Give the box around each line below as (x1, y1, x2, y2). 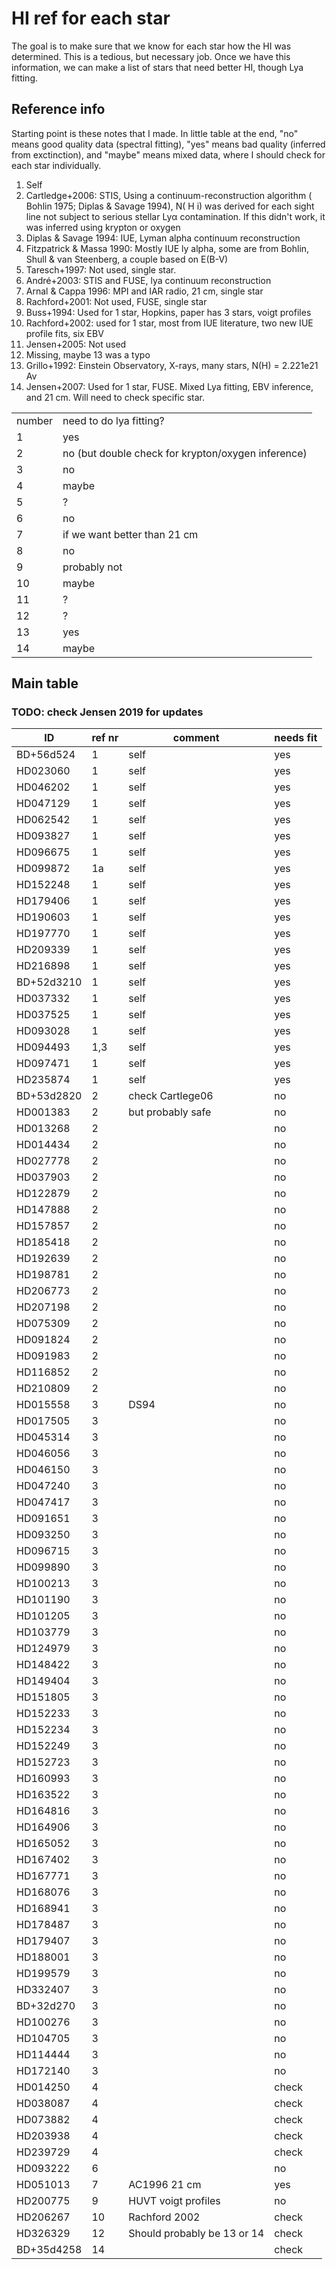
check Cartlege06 (128, 1089, 214, 1103)
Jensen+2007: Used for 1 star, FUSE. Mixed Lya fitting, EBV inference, (25, 380, 314, 392)
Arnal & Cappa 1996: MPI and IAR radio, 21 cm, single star (25, 285, 264, 297)
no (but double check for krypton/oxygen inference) (62, 446, 308, 460)
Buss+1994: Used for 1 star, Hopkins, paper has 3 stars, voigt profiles (25, 306, 312, 318)
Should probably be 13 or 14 (128, 2227, 265, 2241)
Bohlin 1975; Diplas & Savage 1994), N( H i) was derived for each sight (25, 200, 315, 212)
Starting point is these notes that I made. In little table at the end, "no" (11, 127, 299, 139)
